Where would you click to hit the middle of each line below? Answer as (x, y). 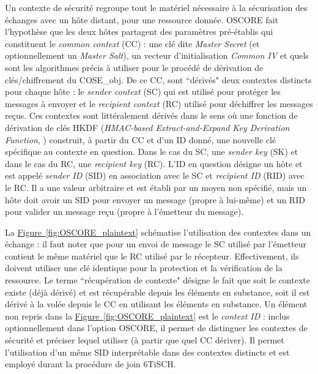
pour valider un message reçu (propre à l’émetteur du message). (124, 211)
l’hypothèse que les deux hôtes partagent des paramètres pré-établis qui (139, 32)
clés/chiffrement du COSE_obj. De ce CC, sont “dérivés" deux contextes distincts (158, 79)
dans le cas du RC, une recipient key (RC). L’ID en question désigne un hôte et (154, 163)
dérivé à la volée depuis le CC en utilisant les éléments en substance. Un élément (156, 304)
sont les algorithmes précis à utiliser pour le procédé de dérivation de (134, 67)
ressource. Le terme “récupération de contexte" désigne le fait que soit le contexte (157, 280)
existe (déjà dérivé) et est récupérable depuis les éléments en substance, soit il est (157, 292)
